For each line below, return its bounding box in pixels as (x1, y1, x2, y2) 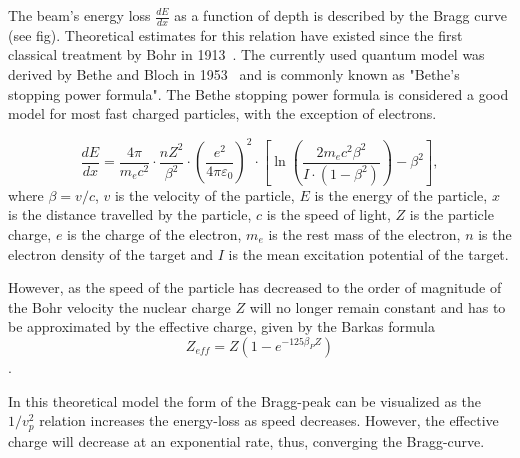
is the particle (409, 204, 494, 225)
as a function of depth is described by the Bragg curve (174, 5, 507, 25)
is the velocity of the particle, (114, 184, 295, 205)
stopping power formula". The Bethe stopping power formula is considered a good (8, 83, 509, 104)
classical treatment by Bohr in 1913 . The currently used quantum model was (8, 44, 485, 65)
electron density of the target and (8, 243, 214, 264)
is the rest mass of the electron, (268, 223, 461, 244)
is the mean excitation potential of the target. (228, 243, 509, 264)
